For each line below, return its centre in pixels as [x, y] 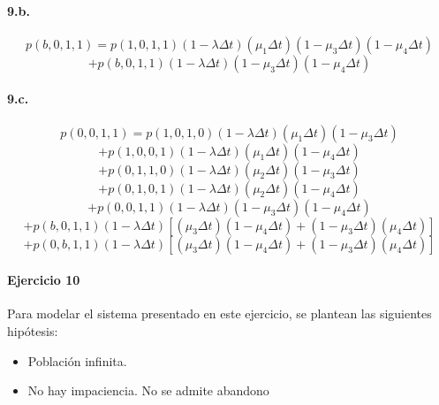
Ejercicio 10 [44, 280]
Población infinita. [77, 360]
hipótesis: [33, 330]
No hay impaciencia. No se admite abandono [148, 390]
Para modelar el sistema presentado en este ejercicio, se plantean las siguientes [219, 313]
